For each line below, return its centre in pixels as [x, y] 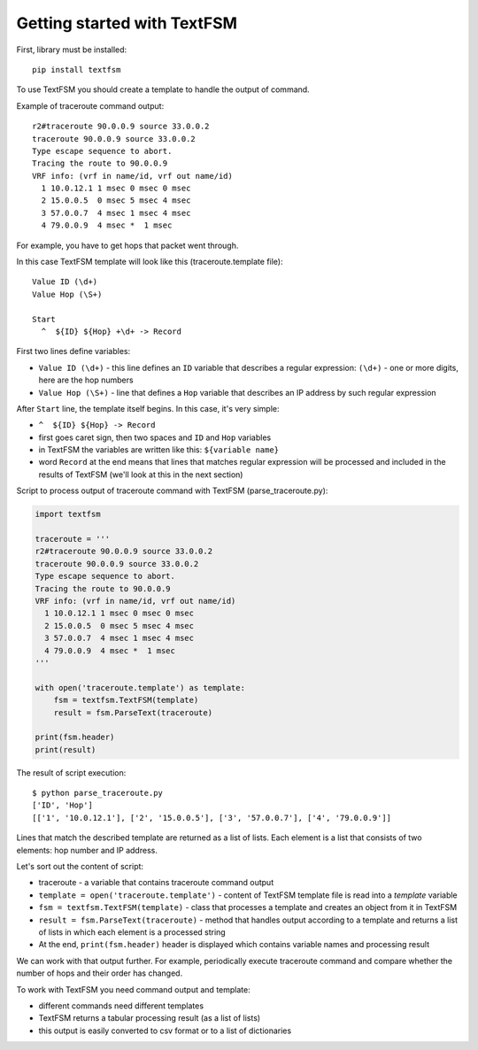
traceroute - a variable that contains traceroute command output [156, 883]
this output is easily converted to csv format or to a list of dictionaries [165, 1031]
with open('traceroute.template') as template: [140, 687]
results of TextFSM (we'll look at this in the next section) [141, 475]
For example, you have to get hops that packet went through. [127, 245]
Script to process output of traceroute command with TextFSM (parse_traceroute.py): [172, 490]
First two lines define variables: [73, 351]
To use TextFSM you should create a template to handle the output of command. [163, 89]
